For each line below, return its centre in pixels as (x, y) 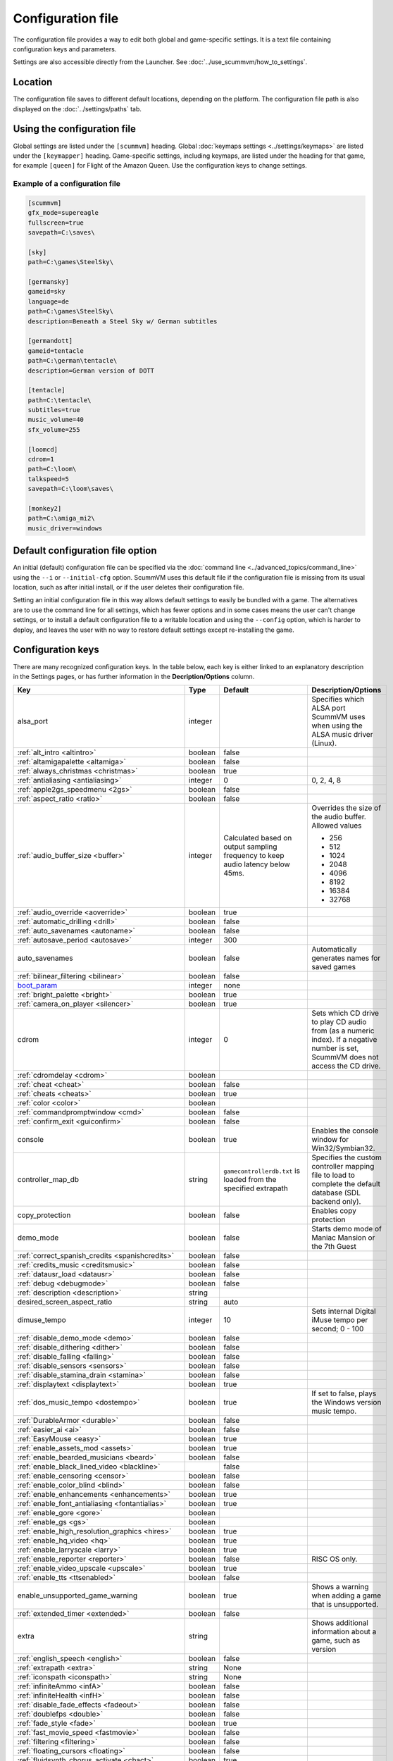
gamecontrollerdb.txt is (262, 1171)
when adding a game (346, 1595)
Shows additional (340, 1623)
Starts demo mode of (346, 1229)
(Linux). (324, 743)
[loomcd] (43, 449)
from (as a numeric (343, 1031)
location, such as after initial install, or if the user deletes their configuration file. (129, 587)
